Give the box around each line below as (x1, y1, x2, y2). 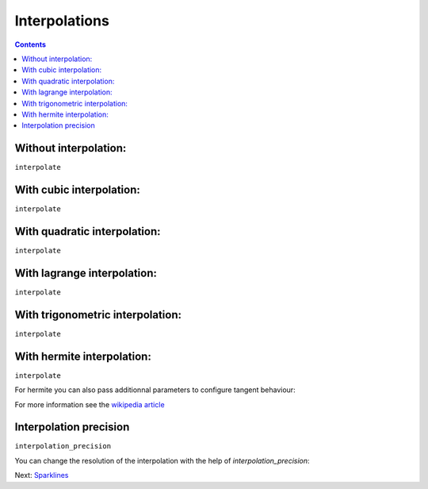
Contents (14, 40, 47, 49)
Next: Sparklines (14, 471, 69, 480)
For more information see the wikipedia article (14, 399, 166, 409)
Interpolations (14, 12, 110, 29)
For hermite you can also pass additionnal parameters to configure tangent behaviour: (14, 385, 296, 395)
